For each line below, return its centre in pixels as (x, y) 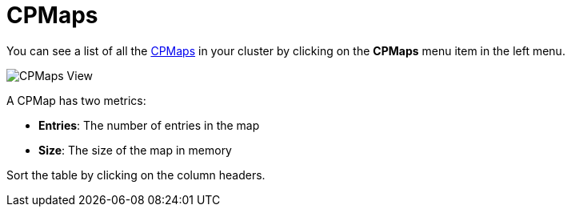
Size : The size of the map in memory (135, 150)
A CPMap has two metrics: (76, 100)
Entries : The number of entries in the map (149, 125)
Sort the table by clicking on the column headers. (136, 175)
